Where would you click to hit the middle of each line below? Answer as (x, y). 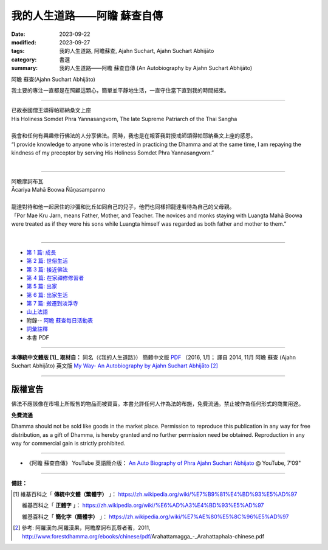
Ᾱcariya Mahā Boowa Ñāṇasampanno (58, 190)
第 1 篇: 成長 (41, 252)
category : (24, 59)
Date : (18, 34)
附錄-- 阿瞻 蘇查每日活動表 (60, 320)
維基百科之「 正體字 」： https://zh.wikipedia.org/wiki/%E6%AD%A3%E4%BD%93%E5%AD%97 (143, 506)
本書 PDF (38, 337)
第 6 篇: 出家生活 (47, 294)
